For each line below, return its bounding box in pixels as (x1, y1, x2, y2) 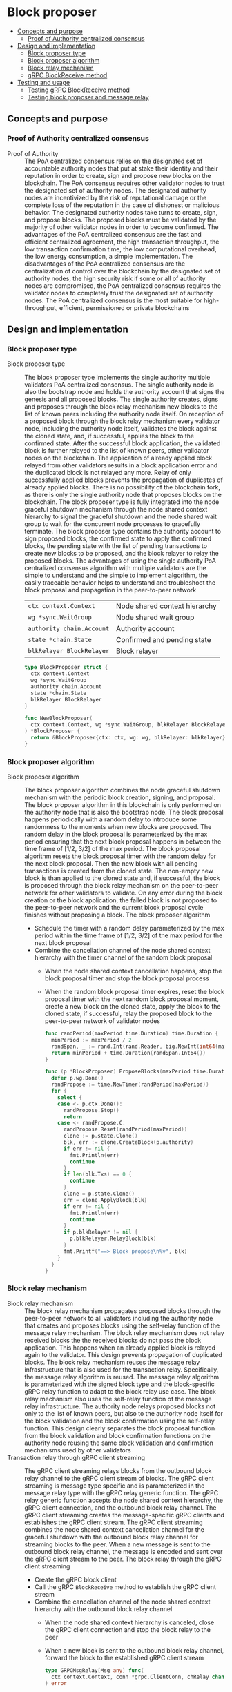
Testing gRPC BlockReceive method (27, 86, 130, 94)
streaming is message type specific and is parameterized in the (24, 1481, 205, 1490)
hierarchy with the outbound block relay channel (34, 1604, 173, 1613)
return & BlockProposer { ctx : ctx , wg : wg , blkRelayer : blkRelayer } (30, 735, 226, 741)
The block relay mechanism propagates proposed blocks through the (24, 1306, 222, 1315)
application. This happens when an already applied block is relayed (24, 1343, 216, 1352)
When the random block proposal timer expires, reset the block (44, 988, 224, 996)
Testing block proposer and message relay (27, 93, 150, 101)
